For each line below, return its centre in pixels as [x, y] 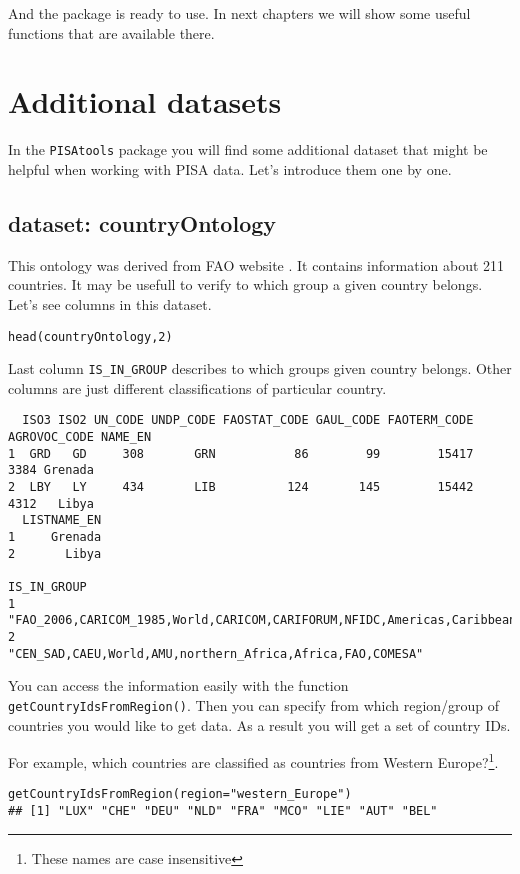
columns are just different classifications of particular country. [197, 387]
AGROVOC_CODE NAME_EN [80, 437]
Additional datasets [145, 101]
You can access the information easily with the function [178, 685]
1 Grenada [55, 537]
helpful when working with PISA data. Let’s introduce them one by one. [230, 168]
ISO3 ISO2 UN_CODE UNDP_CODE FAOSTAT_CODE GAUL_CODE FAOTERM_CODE [248, 420]
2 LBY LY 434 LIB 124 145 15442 [241, 487]
